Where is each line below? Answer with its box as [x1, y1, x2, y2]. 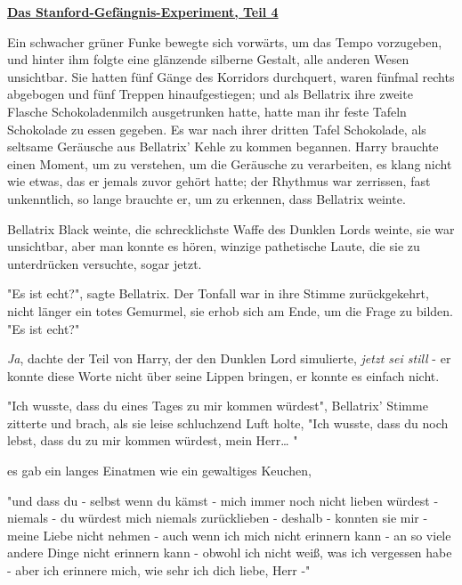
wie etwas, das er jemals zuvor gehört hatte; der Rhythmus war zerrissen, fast [7, 172, 431, 191]
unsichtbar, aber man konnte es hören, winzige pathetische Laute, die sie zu [7, 237, 420, 256]
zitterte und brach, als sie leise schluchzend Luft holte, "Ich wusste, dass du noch [7, 413, 449, 432]
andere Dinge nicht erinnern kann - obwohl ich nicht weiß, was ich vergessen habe [7, 543, 452, 562]
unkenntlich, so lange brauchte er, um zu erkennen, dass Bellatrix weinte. [7, 189, 406, 207]
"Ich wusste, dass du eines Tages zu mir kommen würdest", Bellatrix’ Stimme [7, 396, 428, 415]
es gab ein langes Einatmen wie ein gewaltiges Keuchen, [7, 461, 312, 480]
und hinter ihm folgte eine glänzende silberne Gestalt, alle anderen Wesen [7, 50, 409, 69]
